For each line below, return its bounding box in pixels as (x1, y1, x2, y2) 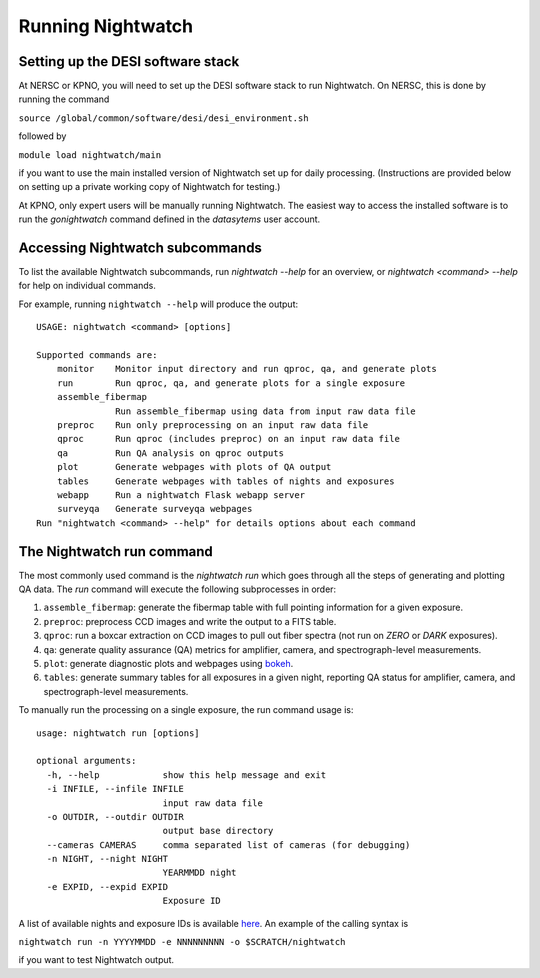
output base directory (162, 825, 274, 837)
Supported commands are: (36, 350, 158, 361)
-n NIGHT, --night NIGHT (46, 853, 169, 865)
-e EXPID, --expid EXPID (46, 881, 169, 892)
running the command (18, 93, 110, 105)
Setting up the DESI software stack (18, 53, 240, 70)
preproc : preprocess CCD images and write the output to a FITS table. (43, 615, 337, 627)
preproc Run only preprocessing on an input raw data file (56, 420, 369, 430)
